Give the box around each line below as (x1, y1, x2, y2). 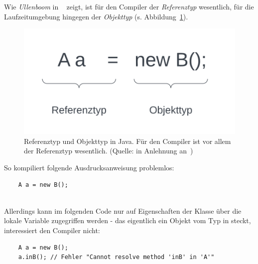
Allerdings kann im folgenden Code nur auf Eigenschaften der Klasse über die (4, 205, 242, 216)
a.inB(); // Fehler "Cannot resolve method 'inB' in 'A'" (18, 254, 215, 261)
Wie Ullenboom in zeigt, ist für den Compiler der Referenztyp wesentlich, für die (4, 1, 254, 11)
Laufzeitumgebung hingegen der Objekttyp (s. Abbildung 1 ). (4, 11, 188, 21)
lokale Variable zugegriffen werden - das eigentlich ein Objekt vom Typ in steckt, (4, 215, 251, 226)
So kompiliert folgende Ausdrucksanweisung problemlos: (4, 162, 174, 172)
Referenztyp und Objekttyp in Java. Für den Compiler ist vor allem (24, 135, 231, 146)
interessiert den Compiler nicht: (4, 225, 100, 235)
